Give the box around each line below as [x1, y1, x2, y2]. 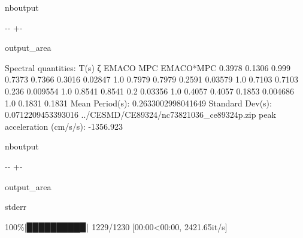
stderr [5, 200, 26, 213]
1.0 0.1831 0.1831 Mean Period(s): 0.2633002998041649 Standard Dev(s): [5, 96, 272, 109]
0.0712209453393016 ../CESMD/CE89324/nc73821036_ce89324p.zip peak [5, 108, 276, 121]
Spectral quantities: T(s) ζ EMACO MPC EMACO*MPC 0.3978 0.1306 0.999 [5, 61, 290, 74]
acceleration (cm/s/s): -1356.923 [5, 120, 123, 132]
